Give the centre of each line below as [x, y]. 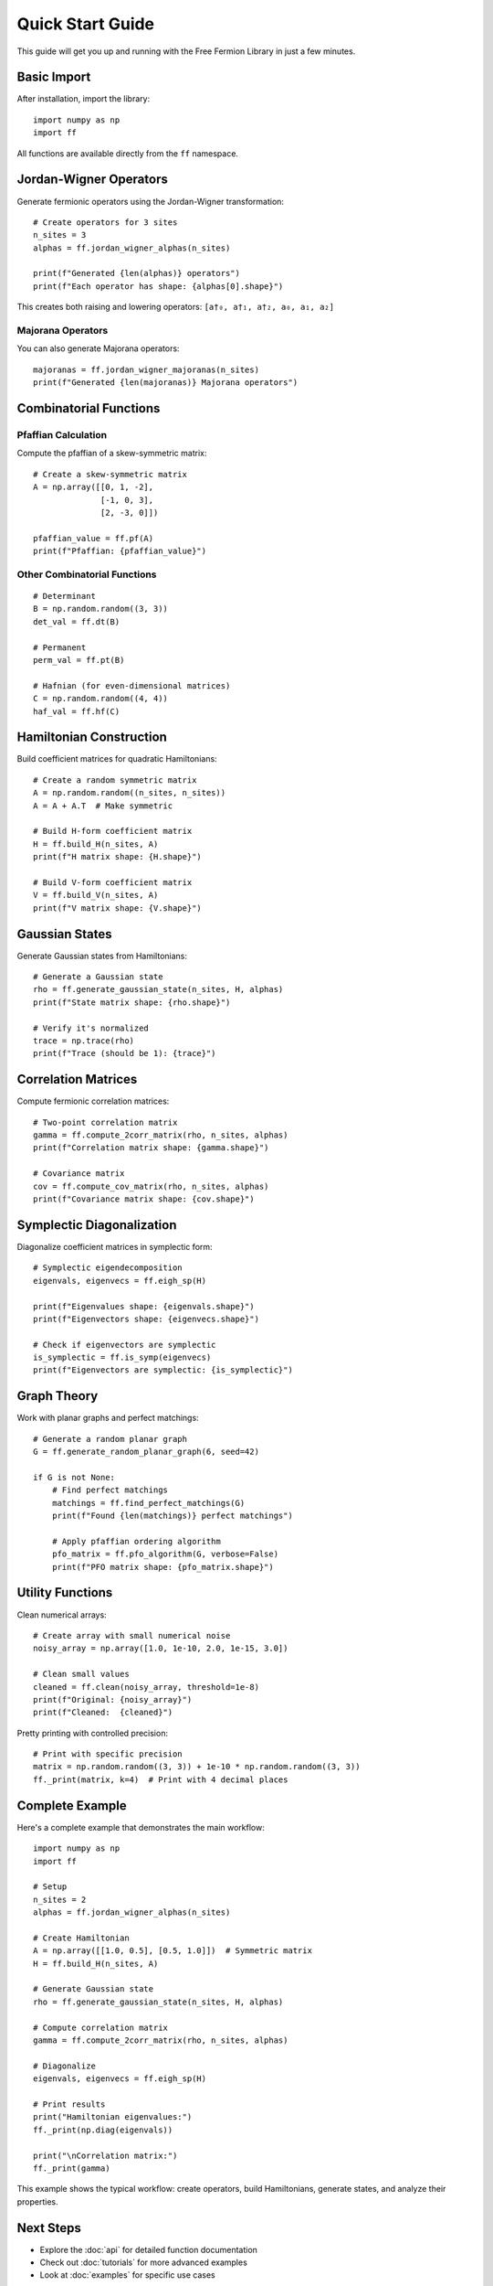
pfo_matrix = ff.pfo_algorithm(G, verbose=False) [165, 1554]
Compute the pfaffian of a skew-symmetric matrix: [112, 454]
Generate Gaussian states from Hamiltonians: [102, 956]
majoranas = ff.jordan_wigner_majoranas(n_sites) [147, 369]
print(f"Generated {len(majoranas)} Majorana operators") [166, 383]
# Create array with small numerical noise [132, 1635]
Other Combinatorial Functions [87, 574]
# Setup [50, 1887]
